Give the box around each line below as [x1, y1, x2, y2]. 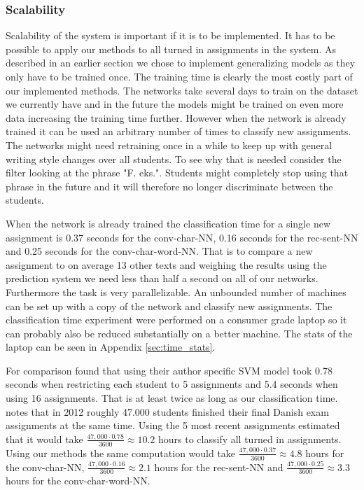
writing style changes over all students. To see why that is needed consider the [6, 151, 342, 166]
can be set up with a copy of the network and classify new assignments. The [6, 298, 332, 313]
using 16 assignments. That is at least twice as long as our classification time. [6, 391, 338, 405]
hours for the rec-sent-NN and [154, 459, 283, 474]
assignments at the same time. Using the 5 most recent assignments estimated [6, 418, 340, 433]
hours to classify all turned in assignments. [158, 431, 342, 446]
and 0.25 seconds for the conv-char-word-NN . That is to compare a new [6, 244, 313, 258]
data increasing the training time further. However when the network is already [6, 110, 346, 125]
